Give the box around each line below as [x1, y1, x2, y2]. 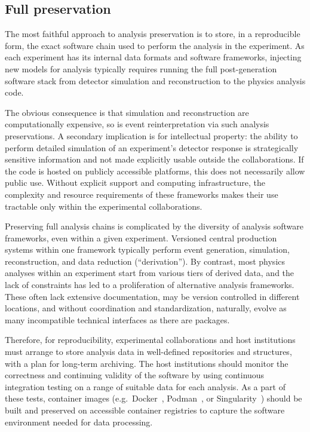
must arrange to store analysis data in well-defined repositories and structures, [5, 345, 292, 358]
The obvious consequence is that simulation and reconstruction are [5, 106, 249, 118]
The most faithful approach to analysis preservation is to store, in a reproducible [5, 27, 300, 40]
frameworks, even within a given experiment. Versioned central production [5, 231, 277, 244]
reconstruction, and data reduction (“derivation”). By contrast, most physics [5, 255, 286, 267]
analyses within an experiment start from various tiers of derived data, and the [5, 266, 294, 279]
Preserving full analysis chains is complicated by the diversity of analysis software [5, 220, 303, 232]
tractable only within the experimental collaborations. [5, 200, 202, 212]
